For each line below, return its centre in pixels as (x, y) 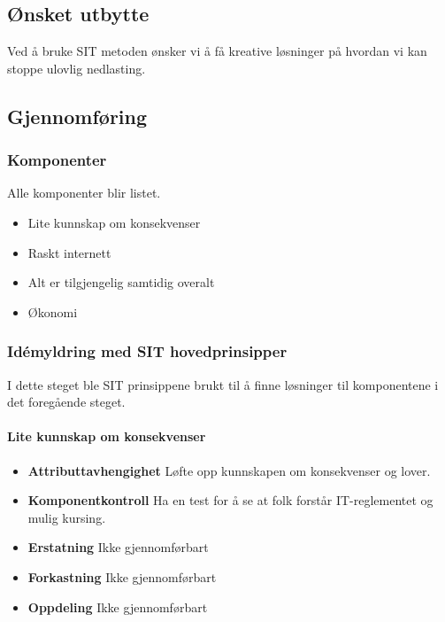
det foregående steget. (66, 402)
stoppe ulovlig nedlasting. (77, 68)
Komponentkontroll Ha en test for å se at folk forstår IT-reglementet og (230, 500)
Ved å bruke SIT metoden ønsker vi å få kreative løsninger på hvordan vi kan (217, 51)
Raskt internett (69, 252)
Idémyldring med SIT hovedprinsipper (147, 351)
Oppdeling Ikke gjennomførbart (118, 606)
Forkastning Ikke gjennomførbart (122, 576)
